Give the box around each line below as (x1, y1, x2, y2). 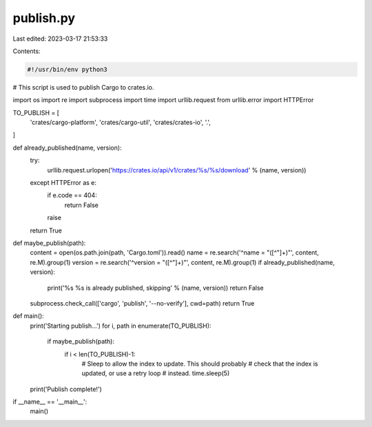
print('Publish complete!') (30, 385, 103, 393)
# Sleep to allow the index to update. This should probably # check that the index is (81, 359, 318, 368)
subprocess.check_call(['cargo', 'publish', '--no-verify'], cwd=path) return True (30, 299, 255, 307)
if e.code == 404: (47, 191, 98, 199)
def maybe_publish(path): (12, 239, 86, 247)
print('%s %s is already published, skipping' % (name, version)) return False (47, 284, 265, 292)
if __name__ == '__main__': (12, 397, 87, 406)
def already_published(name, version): (12, 143, 122, 152)
